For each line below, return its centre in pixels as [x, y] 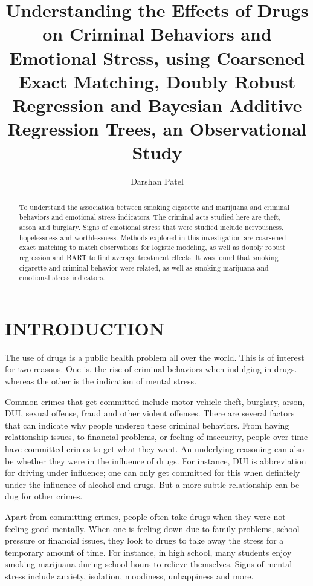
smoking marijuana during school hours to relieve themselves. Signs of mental [149, 564]
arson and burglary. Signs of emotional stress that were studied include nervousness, [151, 227]
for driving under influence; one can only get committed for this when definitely [153, 472]
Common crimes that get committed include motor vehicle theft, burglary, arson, [155, 401]
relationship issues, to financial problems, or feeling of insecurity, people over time [156, 437]
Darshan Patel [157, 181]
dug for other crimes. [44, 496]
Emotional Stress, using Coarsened [157, 57]
